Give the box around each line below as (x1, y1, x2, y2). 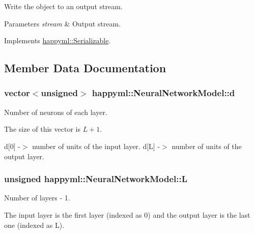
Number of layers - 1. (4, 192, 70, 203)
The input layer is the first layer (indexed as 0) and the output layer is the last (4, 209, 250, 220)
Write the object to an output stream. (4, 1, 123, 11)
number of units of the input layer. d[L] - (32, 140, 160, 151)
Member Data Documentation (4, 60, 166, 76)
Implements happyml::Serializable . (4, 35, 111, 46)
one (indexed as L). (4, 219, 65, 230)
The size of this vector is (4, 124, 80, 134)
